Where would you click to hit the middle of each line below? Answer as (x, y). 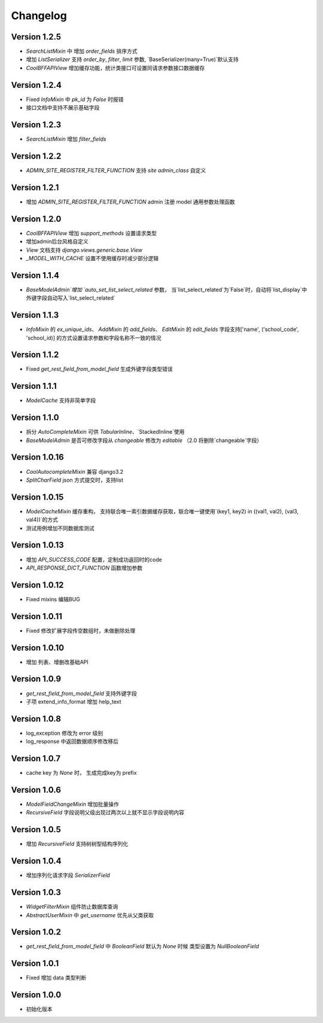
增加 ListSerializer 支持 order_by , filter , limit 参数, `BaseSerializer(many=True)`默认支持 (132, 59)
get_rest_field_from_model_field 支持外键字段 (82, 693)
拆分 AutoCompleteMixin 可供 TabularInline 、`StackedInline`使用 (105, 432)
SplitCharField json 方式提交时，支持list (75, 480)
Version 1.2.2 (36, 156)
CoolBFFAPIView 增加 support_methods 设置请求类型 (92, 233)
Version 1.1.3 (35, 315)
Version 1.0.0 (36, 995)
